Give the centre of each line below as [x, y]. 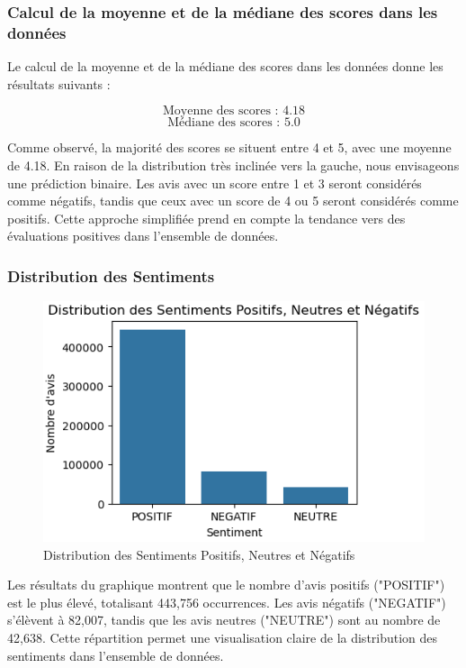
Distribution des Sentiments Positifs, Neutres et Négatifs [199, 554]
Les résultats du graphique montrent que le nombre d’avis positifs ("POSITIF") [226, 585]
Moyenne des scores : [220, 111]
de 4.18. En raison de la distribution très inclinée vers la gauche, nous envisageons [233, 165]
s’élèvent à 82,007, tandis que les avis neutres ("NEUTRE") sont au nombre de [224, 620]
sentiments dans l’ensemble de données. [116, 655]
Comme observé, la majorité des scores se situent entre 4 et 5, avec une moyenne [229, 147]
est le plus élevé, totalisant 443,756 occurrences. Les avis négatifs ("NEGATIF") [227, 602]
